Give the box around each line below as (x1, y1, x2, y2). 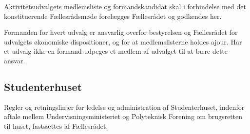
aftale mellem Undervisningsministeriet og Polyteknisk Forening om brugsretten (4, 111, 243, 121)
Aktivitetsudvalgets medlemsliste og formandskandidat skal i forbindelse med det (4, 1, 246, 11)
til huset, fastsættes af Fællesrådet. (4, 120, 108, 131)
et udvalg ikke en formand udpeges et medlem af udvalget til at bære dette (4, 46, 228, 56)
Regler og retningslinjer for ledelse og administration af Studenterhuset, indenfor (4, 102, 245, 112)
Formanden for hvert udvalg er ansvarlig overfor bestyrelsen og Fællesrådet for (4, 27, 238, 37)
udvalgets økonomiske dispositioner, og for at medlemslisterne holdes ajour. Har (4, 36, 242, 46)
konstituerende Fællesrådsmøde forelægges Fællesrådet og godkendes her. (4, 11, 222, 21)
